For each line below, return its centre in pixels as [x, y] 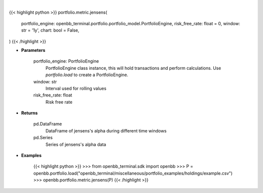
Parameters [33, 50]
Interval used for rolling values [76, 88]
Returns [29, 113]
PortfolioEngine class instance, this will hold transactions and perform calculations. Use [133, 68]
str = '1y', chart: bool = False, [50, 30]
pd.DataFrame [48, 124]
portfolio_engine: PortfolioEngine [66, 61]
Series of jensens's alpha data [76, 144]
